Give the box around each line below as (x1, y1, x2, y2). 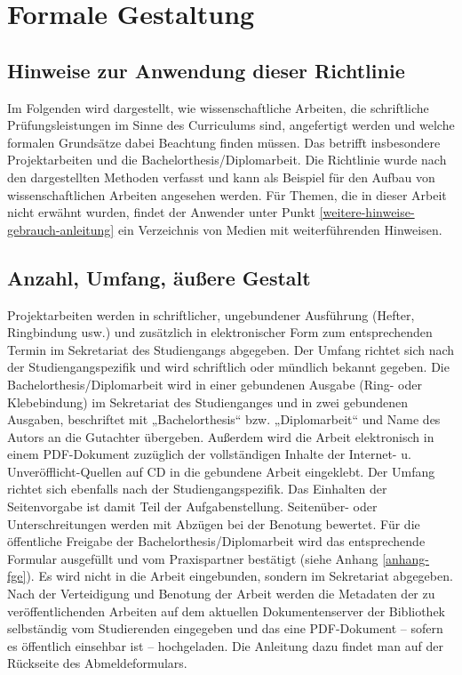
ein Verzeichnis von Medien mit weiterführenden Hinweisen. (117, 220, 442, 238)
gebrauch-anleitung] (7, 220, 115, 238)
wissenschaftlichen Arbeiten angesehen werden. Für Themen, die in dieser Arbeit (7, 185, 447, 204)
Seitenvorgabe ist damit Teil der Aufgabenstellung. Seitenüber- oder (7, 497, 378, 516)
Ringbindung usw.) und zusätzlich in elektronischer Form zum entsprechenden (7, 323, 433, 342)
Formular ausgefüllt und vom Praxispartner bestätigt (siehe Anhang (7, 549, 378, 567)
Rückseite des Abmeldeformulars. (7, 654, 187, 672)
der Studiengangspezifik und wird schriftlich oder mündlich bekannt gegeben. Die (7, 358, 450, 376)
